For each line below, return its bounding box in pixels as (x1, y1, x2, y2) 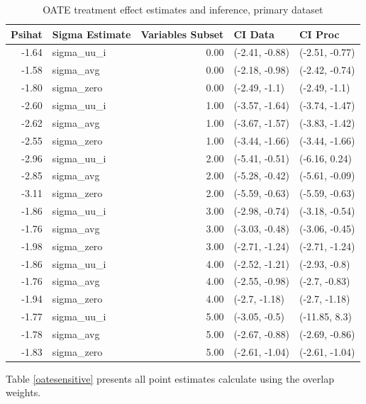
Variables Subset (140, 26, 224, 41)
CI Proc (299, 26, 340, 41)
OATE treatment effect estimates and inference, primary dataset (43, 2, 323, 16)
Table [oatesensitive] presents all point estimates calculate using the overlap (6, 371, 334, 386)
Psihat (11, 26, 43, 41)
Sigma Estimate (52, 26, 131, 41)
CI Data (233, 26, 274, 41)
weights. (6, 385, 41, 400)
